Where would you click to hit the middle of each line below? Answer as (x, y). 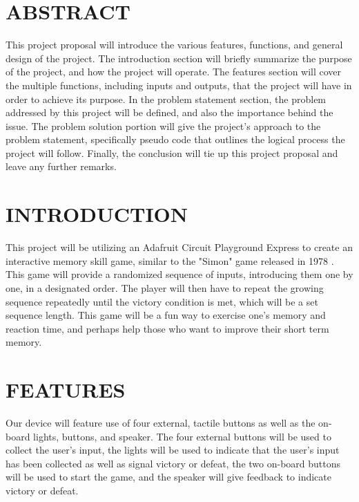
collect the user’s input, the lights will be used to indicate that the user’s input (173, 450)
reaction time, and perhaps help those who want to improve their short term (167, 328)
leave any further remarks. (61, 166)
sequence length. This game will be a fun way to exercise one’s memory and (166, 315)
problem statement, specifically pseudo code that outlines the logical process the (175, 139)
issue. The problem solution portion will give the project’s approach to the (163, 125)
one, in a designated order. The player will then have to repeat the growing (165, 287)
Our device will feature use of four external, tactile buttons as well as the (161, 423)
